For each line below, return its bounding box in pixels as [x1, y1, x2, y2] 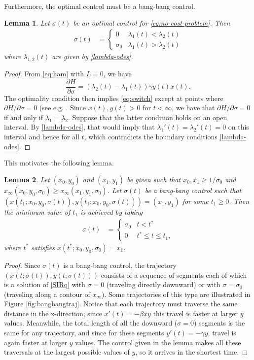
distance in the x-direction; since [4, 308, 102, 318]
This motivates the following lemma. [4, 158, 114, 168]
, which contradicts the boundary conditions [84, 131, 218, 142]
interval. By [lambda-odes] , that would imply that [4, 122, 155, 132]
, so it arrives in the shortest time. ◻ [135, 347, 248, 357]
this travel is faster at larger [153, 308, 238, 318]
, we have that [172, 102, 215, 113]
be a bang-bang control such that [145, 185, 242, 195]
